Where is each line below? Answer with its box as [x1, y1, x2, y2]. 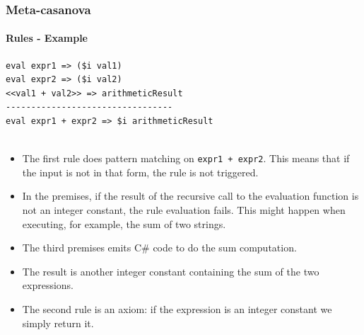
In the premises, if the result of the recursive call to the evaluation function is [22, 188, 359, 203]
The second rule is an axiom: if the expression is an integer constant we [22, 302, 332, 317]
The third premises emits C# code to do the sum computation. [22, 240, 297, 255]
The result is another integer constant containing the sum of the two [22, 263, 319, 278]
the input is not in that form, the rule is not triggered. [22, 164, 259, 179]
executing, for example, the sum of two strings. [22, 216, 226, 231]
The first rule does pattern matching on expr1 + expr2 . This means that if [22, 151, 350, 166]
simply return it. [22, 315, 94, 330]
